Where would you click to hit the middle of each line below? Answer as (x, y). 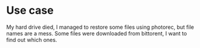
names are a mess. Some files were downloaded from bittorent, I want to (97, 33)
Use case (30, 10)
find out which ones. (32, 40)
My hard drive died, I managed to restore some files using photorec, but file (100, 27)
